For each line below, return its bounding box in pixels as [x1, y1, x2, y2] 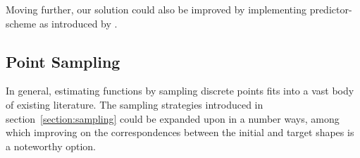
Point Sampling [6, 50, 120, 72]
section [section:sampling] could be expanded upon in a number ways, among [6, 111, 340, 126]
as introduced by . [39, 16, 118, 30]
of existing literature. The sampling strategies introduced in [6, 97, 263, 111]
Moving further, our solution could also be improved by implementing [6, 2, 306, 16]
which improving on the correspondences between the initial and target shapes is [6, 125, 354, 140]
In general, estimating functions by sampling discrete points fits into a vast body [6, 83, 354, 98]
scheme [6, 16, 37, 30]
